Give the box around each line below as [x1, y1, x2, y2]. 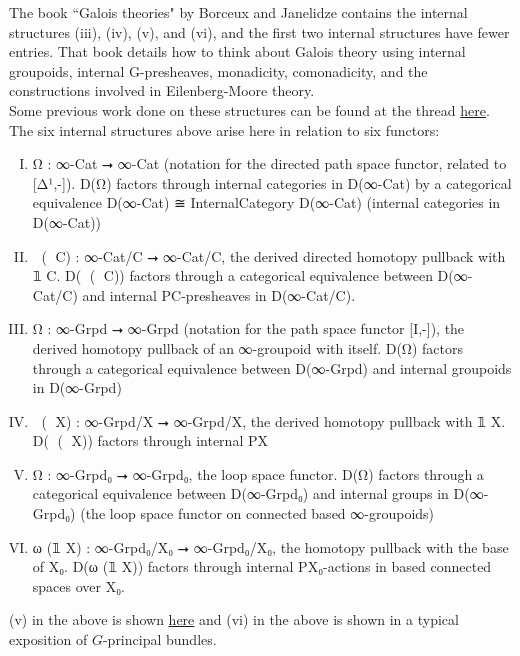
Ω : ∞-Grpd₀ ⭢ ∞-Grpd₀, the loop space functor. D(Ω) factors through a [32, 463, 484, 484]
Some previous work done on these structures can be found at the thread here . [9, 99, 490, 120]
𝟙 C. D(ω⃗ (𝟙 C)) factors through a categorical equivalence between [32, 265, 433, 286]
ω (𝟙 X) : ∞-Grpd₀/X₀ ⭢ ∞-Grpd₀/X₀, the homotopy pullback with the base [32, 536, 509, 557]
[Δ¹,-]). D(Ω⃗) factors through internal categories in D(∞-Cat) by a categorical [32, 172, 512, 193]
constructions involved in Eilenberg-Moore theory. [9, 80, 315, 101]
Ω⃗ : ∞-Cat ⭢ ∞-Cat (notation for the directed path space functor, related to [32, 153, 507, 174]
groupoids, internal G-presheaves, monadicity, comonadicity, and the [9, 60, 428, 81]
